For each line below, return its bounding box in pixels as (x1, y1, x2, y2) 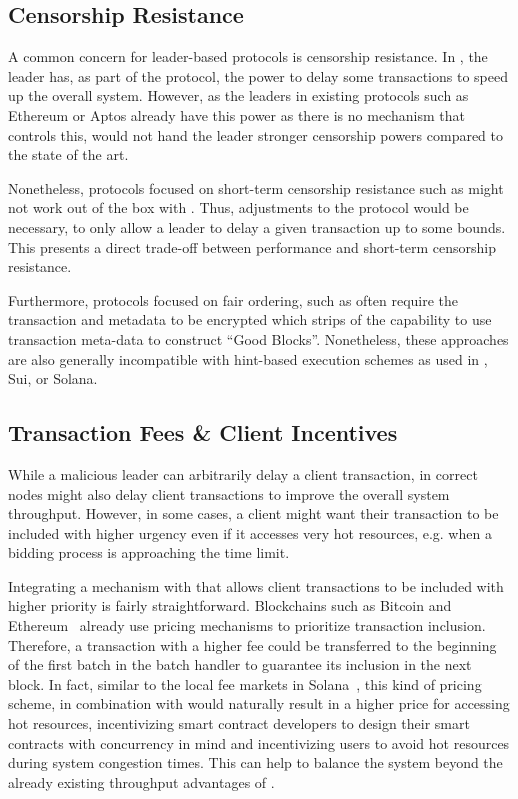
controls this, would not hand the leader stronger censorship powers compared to (8, 124, 504, 145)
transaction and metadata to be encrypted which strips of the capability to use (8, 309, 492, 330)
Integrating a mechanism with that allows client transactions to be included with (8, 575, 504, 596)
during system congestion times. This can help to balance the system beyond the (8, 752, 503, 773)
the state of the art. (8, 144, 129, 165)
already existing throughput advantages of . (8, 771, 275, 792)
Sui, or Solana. (8, 368, 98, 389)
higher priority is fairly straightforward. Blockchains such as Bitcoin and (8, 595, 452, 616)
